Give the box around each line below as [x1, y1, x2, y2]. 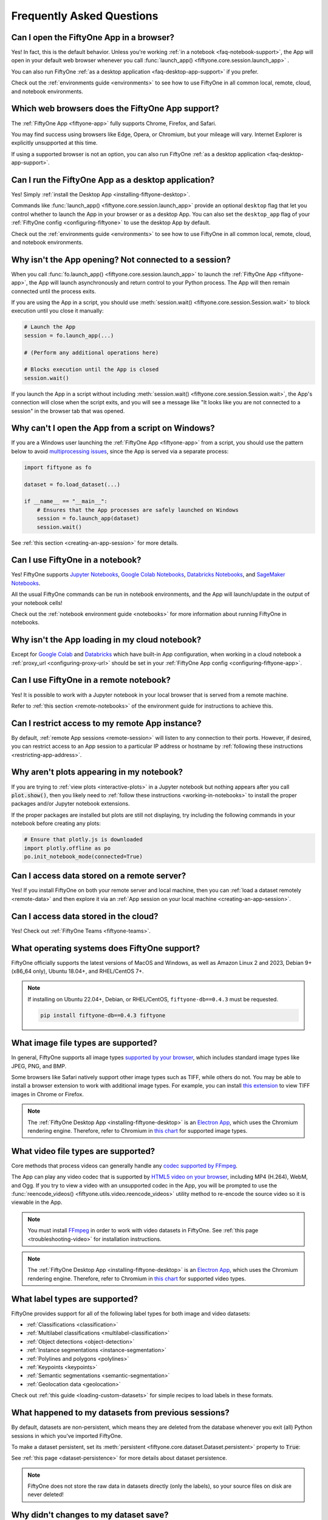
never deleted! [27, 1491, 64, 1498]
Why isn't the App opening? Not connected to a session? [11, 254, 231, 264]
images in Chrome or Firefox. [11, 1090, 84, 1097]
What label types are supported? [11, 1294, 138, 1304]
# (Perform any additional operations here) [24, 349, 159, 356]
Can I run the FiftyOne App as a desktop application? [11, 174, 215, 185]
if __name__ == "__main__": [24, 498, 108, 505]
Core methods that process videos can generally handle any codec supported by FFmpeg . [11, 1162, 238, 1169]
